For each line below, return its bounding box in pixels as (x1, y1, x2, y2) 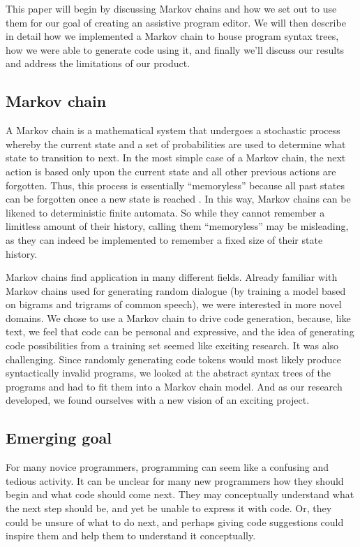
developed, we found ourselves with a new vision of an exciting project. (6, 393, 310, 407)
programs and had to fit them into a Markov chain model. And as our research (6, 379, 343, 393)
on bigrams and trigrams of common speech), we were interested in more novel (6, 297, 342, 312)
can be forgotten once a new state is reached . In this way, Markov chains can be (6, 191, 351, 206)
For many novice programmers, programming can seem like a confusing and (6, 460, 329, 474)
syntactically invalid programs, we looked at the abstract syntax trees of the (6, 365, 331, 380)
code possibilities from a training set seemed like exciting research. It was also (6, 338, 339, 353)
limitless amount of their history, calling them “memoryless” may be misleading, (6, 219, 349, 233)
